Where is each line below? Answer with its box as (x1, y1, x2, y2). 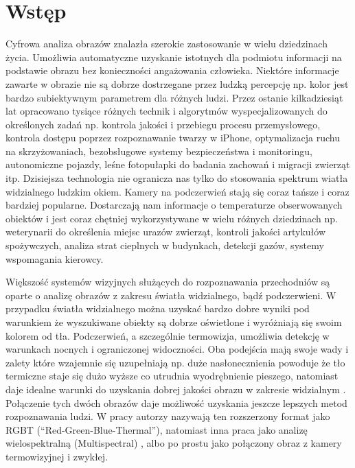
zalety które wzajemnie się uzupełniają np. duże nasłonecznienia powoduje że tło (5, 355, 345, 369)
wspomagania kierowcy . (5, 251, 104, 266)
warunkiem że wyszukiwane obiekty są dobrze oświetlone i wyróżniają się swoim (5, 315, 342, 329)
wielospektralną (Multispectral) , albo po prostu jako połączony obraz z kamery (5, 436, 342, 450)
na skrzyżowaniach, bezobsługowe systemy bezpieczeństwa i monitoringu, (5, 143, 312, 158)
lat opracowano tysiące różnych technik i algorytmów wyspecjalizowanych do (5, 104, 328, 118)
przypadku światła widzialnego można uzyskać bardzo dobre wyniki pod (5, 301, 310, 316)
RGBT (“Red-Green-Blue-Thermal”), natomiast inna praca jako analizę (5, 422, 308, 436)
